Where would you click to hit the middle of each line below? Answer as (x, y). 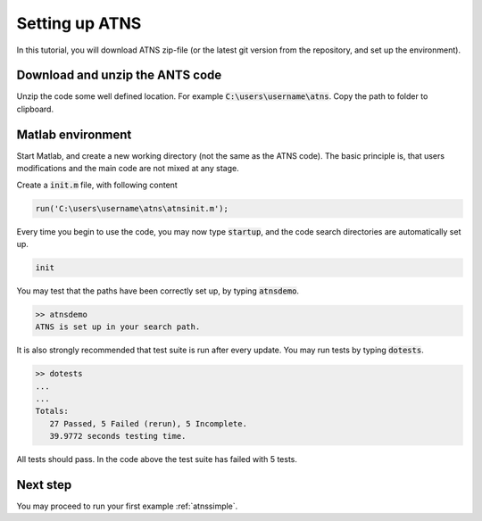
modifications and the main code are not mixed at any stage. (128, 169)
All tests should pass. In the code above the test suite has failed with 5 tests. (157, 459)
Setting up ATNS (79, 23)
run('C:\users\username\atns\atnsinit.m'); (132, 208)
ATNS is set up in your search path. (118, 327)
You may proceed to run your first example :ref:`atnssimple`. (127, 506)
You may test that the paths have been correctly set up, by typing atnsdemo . (158, 291)
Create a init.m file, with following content (97, 185)
